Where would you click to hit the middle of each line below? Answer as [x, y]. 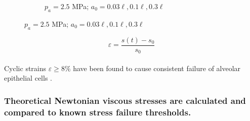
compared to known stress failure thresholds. [98, 112]
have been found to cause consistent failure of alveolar [157, 68]
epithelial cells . [28, 78]
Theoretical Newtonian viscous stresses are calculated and [125, 100]
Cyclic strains [25, 68]
